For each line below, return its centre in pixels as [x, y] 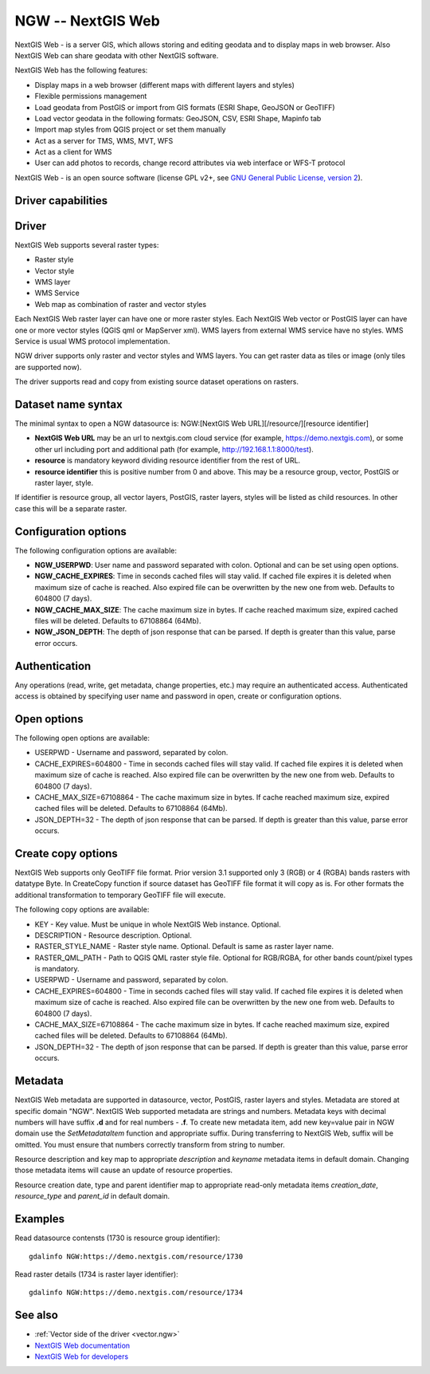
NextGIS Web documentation [82, 1345]
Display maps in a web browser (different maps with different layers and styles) [164, 85]
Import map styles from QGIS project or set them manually [130, 130]
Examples [40, 1219]
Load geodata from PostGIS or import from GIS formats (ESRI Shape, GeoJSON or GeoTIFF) [185, 107]
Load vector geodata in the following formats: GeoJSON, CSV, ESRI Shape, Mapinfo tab [178, 118]
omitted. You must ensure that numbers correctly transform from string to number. [150, 1144]
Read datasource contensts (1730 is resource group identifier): [117, 1238]
